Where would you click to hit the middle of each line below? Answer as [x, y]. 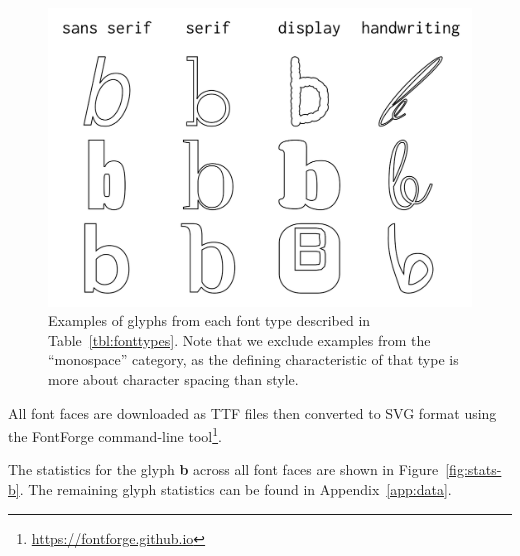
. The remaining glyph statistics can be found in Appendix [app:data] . [235, 488]
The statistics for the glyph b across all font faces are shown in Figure [223, 469]
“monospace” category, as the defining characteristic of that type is [253, 359]
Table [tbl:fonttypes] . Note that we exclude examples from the [239, 339]
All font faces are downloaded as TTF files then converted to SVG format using [252, 412]
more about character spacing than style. [173, 378]
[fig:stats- [473, 469]
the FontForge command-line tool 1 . [115, 434]
